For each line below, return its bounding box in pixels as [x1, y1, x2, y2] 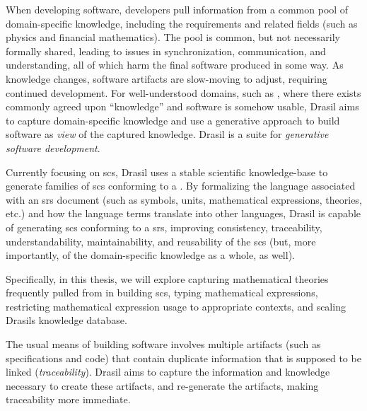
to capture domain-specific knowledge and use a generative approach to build [6, 112, 340, 127]
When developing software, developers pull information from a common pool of [6, 2, 349, 16]
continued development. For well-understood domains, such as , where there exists [6, 85, 361, 100]
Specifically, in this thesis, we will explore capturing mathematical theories [6, 271, 329, 286]
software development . [6, 140, 100, 155]
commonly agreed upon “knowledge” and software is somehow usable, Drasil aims [6, 99, 359, 114]
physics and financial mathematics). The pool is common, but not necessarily [6, 30, 340, 45]
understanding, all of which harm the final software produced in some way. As [6, 57, 344, 72]
